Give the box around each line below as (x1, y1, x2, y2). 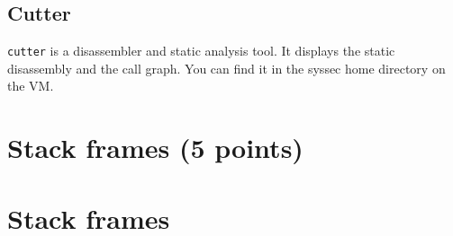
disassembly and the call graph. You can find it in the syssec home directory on (7, 58, 446, 77)
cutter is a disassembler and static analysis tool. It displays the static (7, 41, 395, 60)
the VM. (7, 76, 54, 95)
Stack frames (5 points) (7, 129, 304, 166)
